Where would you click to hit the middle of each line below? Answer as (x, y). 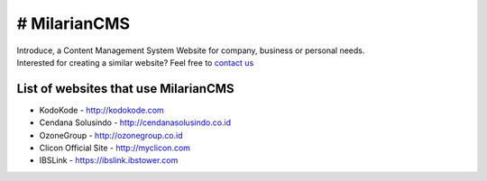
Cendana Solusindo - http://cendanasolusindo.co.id (135, 122)
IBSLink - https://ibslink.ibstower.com (109, 160)
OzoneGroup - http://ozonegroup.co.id (111, 135)
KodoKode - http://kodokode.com (101, 110)
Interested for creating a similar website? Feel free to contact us (135, 62)
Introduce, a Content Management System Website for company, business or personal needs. (191, 50)
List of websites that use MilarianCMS (125, 89)
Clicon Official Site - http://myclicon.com (115, 148)
